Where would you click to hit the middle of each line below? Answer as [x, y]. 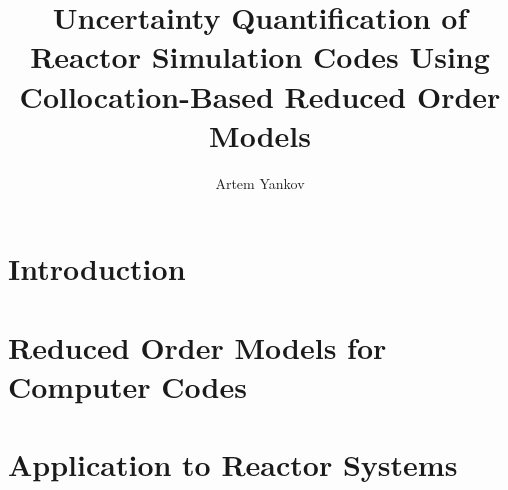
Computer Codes [127, 385]
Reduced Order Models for [197, 346]
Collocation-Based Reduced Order [260, 95]
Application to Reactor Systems [233, 464]
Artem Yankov [260, 182]
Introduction [97, 268]
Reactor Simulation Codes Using [260, 56]
